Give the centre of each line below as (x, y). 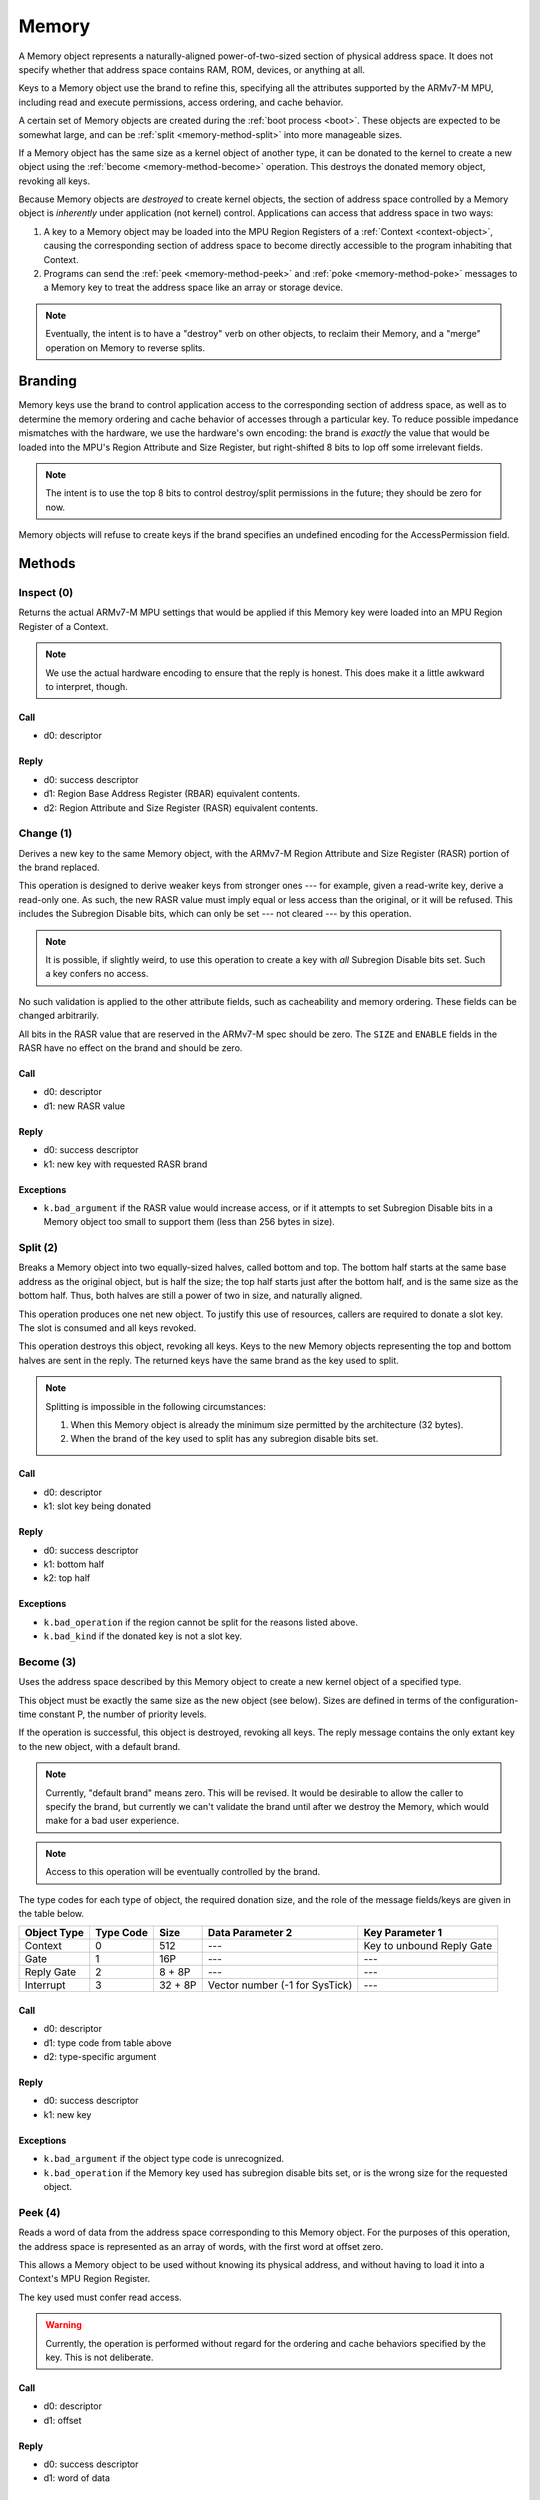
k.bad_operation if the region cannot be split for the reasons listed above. (201, 1622)
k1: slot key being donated (97, 1506)
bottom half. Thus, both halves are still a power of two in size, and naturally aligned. (190, 1296)
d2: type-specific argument (100, 2057)
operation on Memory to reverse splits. (125, 347)
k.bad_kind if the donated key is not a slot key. (142, 1636)
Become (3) (47, 1662)
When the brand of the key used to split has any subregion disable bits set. (224, 1439)
